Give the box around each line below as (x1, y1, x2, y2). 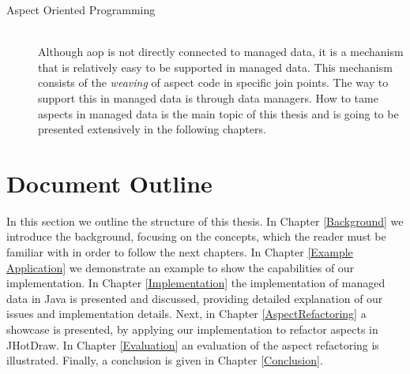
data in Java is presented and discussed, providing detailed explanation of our (6, 290, 383, 306)
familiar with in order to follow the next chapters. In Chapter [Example (6, 244, 353, 260)
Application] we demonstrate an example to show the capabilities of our (6, 259, 355, 275)
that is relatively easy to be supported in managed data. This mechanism (38, 58, 393, 75)
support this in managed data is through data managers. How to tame (38, 89, 378, 106)
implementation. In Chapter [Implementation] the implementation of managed (6, 275, 386, 291)
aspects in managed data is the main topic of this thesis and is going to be (38, 105, 399, 122)
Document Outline (6, 166, 213, 199)
